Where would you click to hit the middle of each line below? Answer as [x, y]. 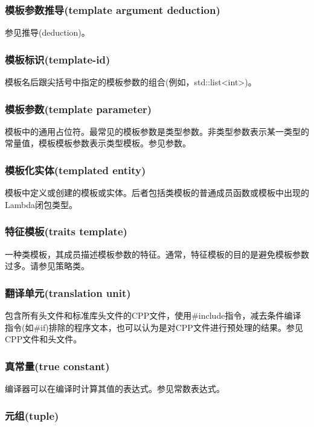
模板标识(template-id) [58, 59]
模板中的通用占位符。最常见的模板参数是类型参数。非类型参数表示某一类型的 [157, 131]
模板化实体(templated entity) [75, 170]
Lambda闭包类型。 [41, 204]
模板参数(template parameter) [78, 109]
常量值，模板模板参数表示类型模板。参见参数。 [98, 143]
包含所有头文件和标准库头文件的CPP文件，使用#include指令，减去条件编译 [153, 315]
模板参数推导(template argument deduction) [113, 9]
